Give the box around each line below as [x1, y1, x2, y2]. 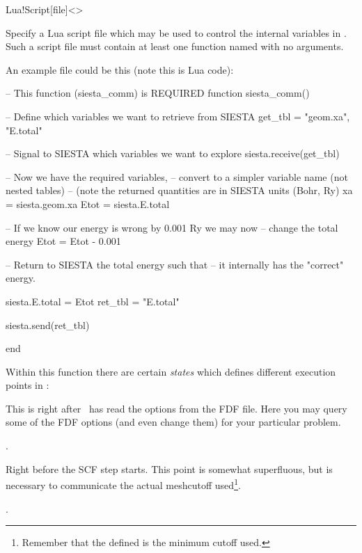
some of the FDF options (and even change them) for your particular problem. [6, 415, 341, 429]
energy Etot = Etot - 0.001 [6, 234, 121, 248]
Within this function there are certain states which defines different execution [6, 364, 336, 378]
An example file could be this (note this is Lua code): [6, 62, 234, 77]
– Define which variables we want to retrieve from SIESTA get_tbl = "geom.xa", [6, 109, 350, 123]
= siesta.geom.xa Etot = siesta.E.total [6, 196, 170, 211]
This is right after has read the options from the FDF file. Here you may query [6, 401, 347, 415]
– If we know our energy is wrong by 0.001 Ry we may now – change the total [6, 220, 338, 234]
